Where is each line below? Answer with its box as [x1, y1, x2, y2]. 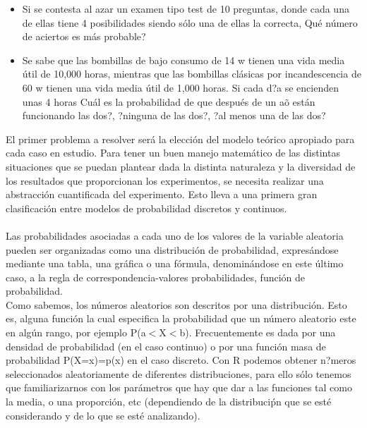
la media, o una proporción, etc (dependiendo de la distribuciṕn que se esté [6, 394, 332, 409]
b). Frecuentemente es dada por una [179, 325, 336, 340]
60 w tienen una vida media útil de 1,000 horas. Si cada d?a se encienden [22, 80, 339, 94]
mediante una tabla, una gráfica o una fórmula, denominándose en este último [6, 256, 344, 271]
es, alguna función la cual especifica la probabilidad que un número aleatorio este [6, 311, 356, 326]
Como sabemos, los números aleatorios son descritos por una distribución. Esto [6, 297, 347, 312]
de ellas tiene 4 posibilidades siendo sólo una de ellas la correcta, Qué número [22, 15, 358, 30]
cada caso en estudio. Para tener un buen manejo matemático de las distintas [6, 145, 340, 160]
